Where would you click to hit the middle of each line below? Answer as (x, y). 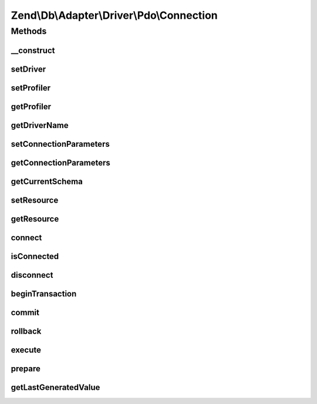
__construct (33, 50)
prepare (26, 368)
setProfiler (31, 88)
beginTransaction (44, 294)
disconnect (32, 275)
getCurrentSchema (47, 181)
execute (26, 350)
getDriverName (40, 125)
